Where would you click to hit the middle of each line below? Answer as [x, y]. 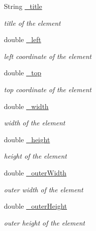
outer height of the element [45, 222]
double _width [26, 106]
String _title [23, 6]
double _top [23, 73]
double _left [23, 39]
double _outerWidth [35, 172]
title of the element [32, 23]
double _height [27, 139]
